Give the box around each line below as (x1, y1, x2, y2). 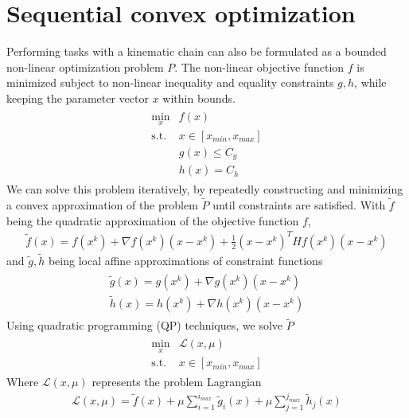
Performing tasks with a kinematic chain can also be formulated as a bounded (6, 43, 387, 60)
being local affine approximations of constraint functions (48, 252, 323, 269)
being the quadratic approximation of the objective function (6, 212, 299, 229)
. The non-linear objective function (174, 58, 345, 75)
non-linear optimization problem (6, 58, 164, 75)
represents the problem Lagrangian (92, 373, 262, 390)
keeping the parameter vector (6, 89, 149, 106)
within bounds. (162, 89, 236, 106)
